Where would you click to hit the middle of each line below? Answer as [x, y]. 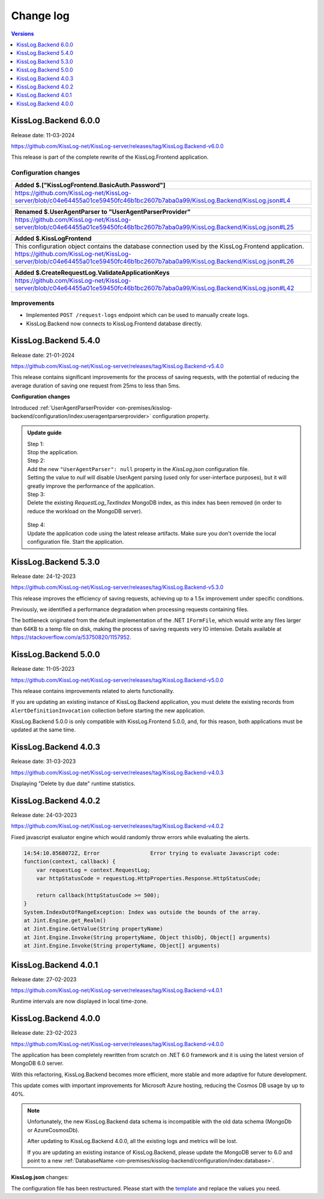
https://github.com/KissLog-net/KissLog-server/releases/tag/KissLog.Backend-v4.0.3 [118, 772]
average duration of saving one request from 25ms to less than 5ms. [96, 386]
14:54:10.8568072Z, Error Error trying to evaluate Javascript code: [152, 853]
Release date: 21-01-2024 [43, 355]
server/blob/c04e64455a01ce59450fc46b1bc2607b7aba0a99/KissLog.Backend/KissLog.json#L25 [154, 227]
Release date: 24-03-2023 [44, 815]
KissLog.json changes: [40, 1177]
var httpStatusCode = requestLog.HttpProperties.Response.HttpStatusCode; [148, 878]
